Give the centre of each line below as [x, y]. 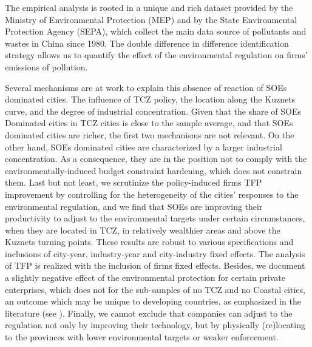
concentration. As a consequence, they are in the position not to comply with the [156, 159]
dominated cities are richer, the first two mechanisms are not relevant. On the [150, 134]
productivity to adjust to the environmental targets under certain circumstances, [155, 218]
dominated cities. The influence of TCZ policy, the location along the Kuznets [150, 99]
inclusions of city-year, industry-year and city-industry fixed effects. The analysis [155, 253]
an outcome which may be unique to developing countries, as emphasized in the [153, 301]
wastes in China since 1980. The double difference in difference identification [147, 43]
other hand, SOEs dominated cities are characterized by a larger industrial [144, 147]
